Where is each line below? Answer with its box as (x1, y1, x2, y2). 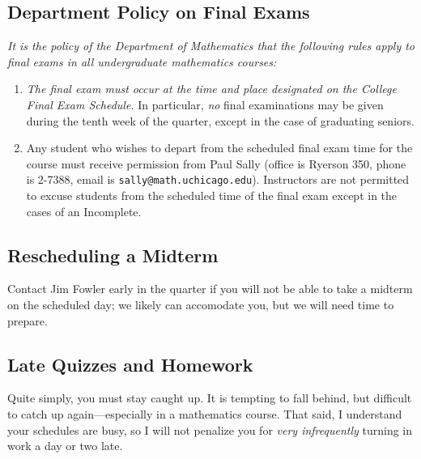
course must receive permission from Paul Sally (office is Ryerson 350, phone (26, 155, 406, 172)
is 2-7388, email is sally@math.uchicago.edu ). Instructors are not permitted (26, 171, 410, 188)
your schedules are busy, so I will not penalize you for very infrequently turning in (7, 421, 413, 438)
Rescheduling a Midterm (7, 242, 219, 267)
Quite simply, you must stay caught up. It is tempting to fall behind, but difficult (7, 389, 412, 406)
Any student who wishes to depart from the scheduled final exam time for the (26, 139, 413, 156)
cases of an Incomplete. (26, 202, 142, 219)
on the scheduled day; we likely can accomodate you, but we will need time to (7, 296, 394, 312)
